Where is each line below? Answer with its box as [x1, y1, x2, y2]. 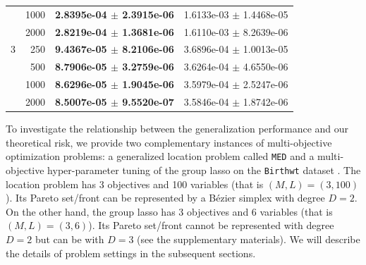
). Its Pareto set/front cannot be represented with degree [88, 218, 334, 233]
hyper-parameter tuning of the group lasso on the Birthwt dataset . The [47, 162, 361, 177]
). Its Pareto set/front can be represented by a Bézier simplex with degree [6, 190, 325, 205]
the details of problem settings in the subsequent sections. [6, 245, 256, 260]
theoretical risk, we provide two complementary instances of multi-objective [6, 135, 332, 149]
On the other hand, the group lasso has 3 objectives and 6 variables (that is [6, 204, 333, 218]
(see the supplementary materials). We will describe [137, 231, 360, 246]
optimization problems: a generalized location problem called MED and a [6, 149, 315, 164]
